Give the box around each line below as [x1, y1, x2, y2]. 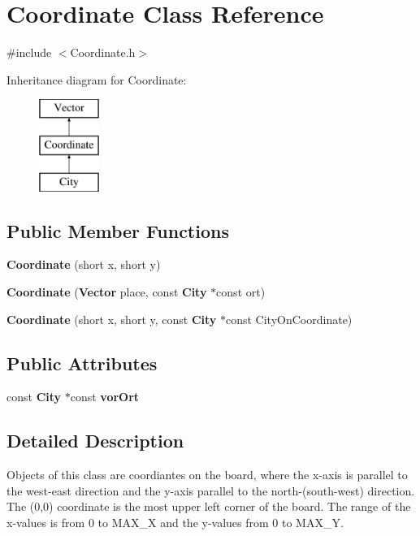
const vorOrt [70, 388, 140, 405]
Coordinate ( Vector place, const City [6, 283, 207, 300]
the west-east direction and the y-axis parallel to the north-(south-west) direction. [6, 482, 415, 499]
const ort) [216, 283, 266, 300]
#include [6, 44, 52, 61]
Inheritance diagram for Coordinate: [6, 71, 187, 88]
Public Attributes [6, 350, 158, 375]
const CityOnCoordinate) [226, 310, 353, 327]
